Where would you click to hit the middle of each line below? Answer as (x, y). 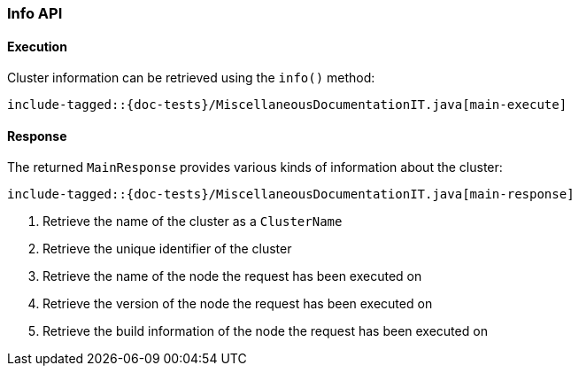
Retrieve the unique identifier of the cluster (167, 249)
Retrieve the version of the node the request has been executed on (238, 304)
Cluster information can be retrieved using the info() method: (191, 78)
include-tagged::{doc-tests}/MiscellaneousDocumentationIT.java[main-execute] (287, 105)
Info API (35, 13)
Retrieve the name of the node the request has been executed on (232, 276)
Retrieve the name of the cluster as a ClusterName (193, 221)
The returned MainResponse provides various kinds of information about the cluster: (255, 167)
